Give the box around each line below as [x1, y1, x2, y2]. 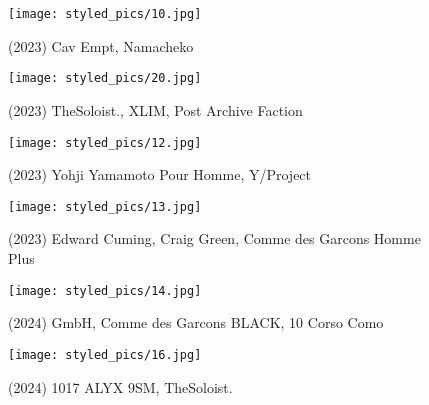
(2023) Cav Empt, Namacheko [8, 35, 194, 56]
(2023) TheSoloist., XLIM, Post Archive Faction [8, 99, 303, 120]
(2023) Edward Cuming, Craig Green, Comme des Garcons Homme [8, 228, 421, 249]
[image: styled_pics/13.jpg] [8, 199, 202, 214]
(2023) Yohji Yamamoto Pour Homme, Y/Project [8, 164, 312, 185]
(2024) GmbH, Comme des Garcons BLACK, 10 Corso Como [8, 312, 384, 333]
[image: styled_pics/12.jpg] [8, 135, 202, 150]
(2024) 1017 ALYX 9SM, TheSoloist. [8, 376, 233, 397]
